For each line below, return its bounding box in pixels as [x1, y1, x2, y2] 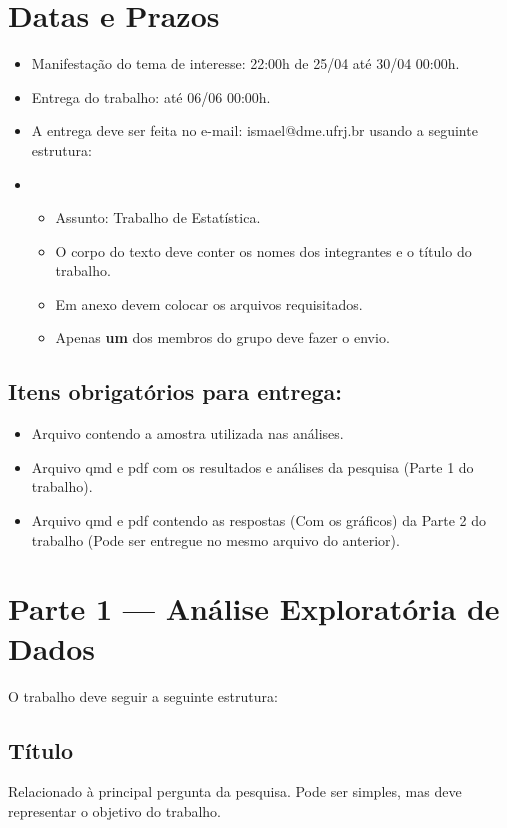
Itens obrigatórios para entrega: [8, 376, 342, 407]
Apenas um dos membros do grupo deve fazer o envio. [55, 327, 390, 348]
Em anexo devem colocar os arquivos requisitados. [55, 293, 363, 314]
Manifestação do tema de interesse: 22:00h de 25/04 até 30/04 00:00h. [31, 53, 460, 74]
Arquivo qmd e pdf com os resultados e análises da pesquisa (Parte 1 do [31, 456, 474, 477]
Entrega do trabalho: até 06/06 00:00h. [31, 86, 271, 107]
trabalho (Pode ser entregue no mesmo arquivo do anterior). [31, 529, 400, 550]
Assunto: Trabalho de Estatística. [55, 207, 261, 228]
